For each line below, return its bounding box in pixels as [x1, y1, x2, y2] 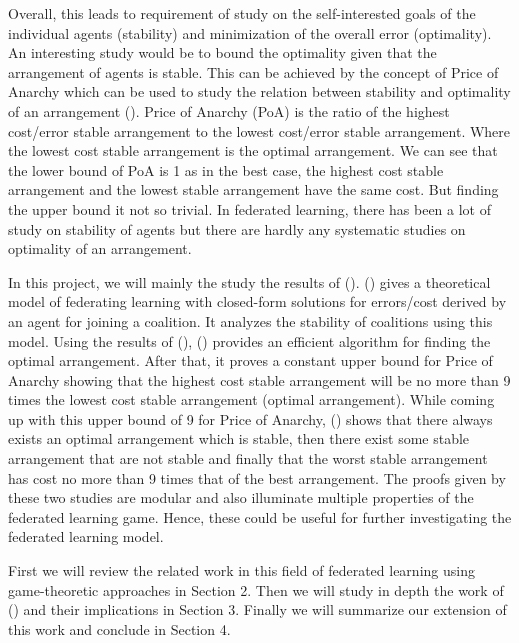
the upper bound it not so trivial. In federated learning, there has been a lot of [8, 198, 492, 219]
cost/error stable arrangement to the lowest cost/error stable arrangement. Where [8, 120, 511, 141]
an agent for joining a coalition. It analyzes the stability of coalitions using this [8, 310, 493, 331]
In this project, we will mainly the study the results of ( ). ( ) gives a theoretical [8, 271, 491, 292]
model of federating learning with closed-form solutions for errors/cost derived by [8, 291, 507, 312]
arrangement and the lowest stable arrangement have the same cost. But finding [8, 179, 499, 200]
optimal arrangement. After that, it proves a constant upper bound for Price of [8, 350, 493, 371]
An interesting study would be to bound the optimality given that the [8, 42, 437, 63]
